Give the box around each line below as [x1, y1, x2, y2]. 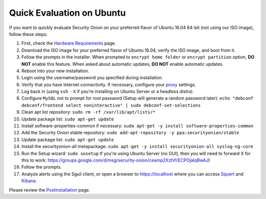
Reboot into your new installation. [21, 68, 90, 74]
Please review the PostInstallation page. [9, 187, 91, 193]
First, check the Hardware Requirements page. [21, 40, 116, 46]
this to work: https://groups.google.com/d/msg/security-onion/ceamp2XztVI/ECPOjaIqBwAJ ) [21, 157, 210, 163]
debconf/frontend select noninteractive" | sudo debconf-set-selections [21, 102, 201, 108]
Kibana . [21, 178, 37, 184]
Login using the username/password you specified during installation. [21, 75, 164, 81]
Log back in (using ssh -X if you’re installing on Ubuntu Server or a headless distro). [21, 88, 194, 94]
